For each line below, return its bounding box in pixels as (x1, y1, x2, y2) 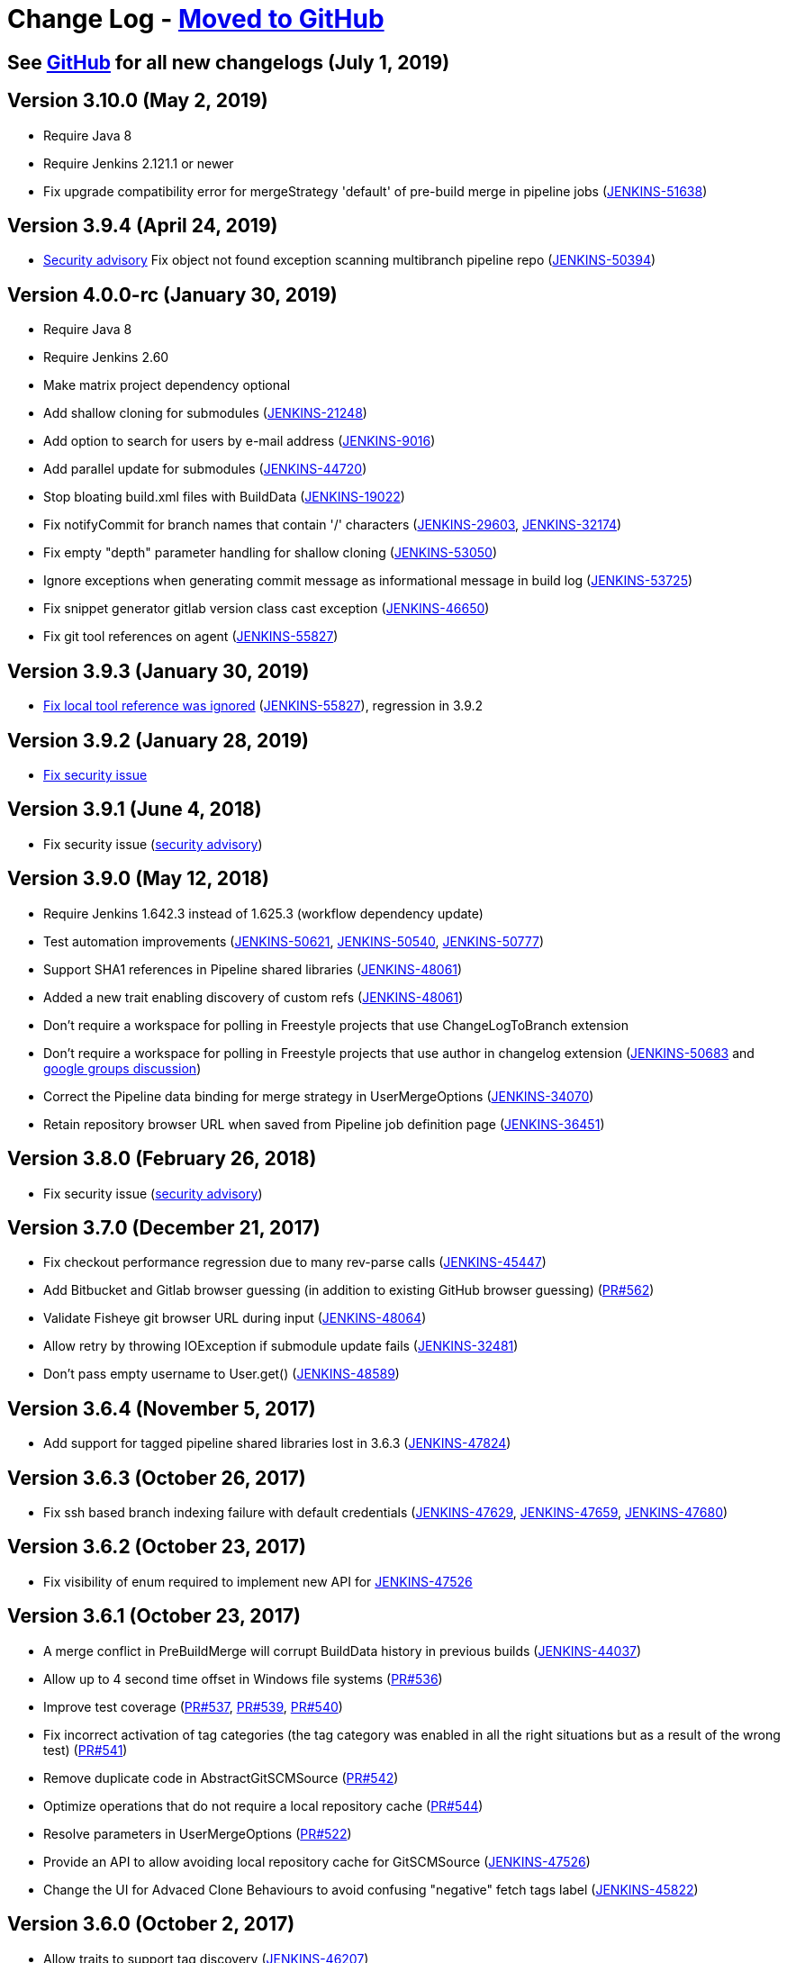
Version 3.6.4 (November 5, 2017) (7, 1397, 316, 1420)
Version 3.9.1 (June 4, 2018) (7, 798, 262, 821)
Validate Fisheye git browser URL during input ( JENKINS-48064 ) (43, 1310, 427, 1326)
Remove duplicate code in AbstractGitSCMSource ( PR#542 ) (43, 1769, 399, 1786)
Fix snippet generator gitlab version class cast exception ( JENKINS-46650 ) (43, 601, 490, 617)
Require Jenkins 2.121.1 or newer (43, 155, 234, 171)
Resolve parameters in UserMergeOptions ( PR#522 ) (43, 1825, 352, 1841)
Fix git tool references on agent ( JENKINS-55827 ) (43, 629, 339, 645)
